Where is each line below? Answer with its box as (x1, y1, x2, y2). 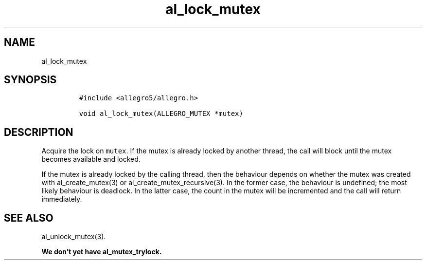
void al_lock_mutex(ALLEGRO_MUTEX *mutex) (79, 110, 243, 118)
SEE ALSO (4, 211, 53, 224)
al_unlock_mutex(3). (41, 232, 106, 241)
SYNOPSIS (4, 74, 57, 86)
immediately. (41, 195, 82, 204)
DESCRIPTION (4, 126, 73, 138)
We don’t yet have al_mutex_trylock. (41, 247, 162, 256)
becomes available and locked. (41, 155, 141, 164)
